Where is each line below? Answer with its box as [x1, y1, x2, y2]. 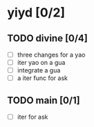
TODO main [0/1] [7, 95, 81, 106]
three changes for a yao [17, 50, 86, 59]
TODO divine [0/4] [7, 32, 88, 44]
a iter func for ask [17, 74, 68, 82]
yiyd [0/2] [7, 5, 66, 21]
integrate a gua [17, 66, 61, 75]
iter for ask [17, 113, 48, 121]
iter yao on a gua [17, 59, 66, 67]
